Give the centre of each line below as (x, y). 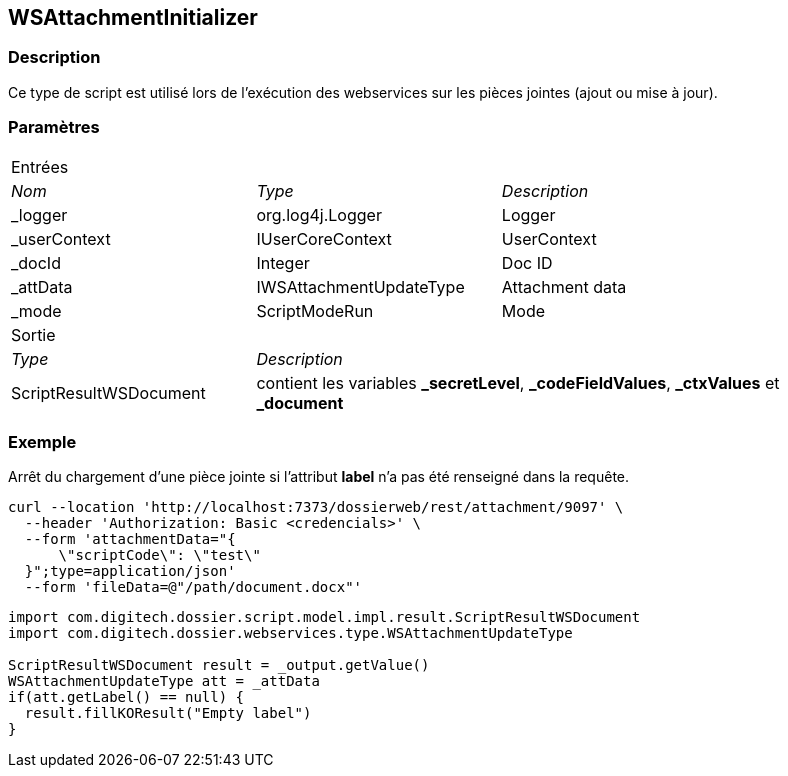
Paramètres (54, 127)
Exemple (42, 441)
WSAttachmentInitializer (133, 17)
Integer (283, 262)
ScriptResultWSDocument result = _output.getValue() (219, 665)
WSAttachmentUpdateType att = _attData (164, 681)
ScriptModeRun (315, 310)
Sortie (33, 334)
